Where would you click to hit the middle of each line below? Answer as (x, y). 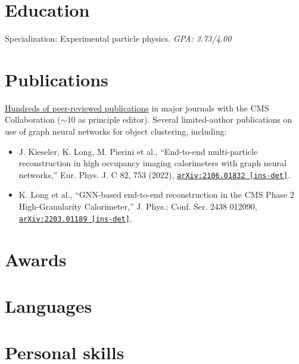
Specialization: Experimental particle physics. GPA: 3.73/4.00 (118, 38)
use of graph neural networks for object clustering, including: (116, 131)
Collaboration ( (33, 119)
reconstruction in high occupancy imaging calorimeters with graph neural (152, 163)
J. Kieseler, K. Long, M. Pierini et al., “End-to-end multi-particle (138, 151)
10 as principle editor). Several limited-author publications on (180, 119)
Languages (49, 305)
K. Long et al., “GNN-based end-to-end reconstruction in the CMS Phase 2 (156, 195)
